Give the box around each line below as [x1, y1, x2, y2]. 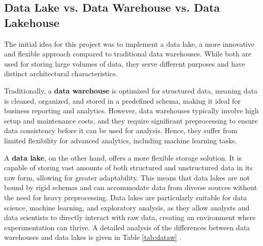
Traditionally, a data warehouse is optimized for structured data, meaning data [4, 85, 257, 96]
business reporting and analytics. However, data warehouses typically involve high [4, 105, 259, 116]
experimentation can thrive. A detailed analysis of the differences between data [4, 222, 250, 232]
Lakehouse [4, 14, 59, 30]
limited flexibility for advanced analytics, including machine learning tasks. [4, 135, 237, 145]
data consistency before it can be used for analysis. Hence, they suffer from [4, 125, 238, 136]
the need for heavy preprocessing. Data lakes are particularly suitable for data [4, 192, 247, 202]
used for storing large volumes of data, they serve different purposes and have [4, 58, 245, 69]
